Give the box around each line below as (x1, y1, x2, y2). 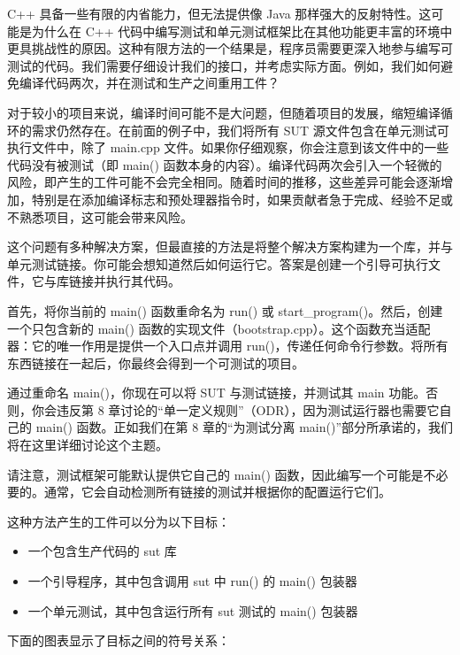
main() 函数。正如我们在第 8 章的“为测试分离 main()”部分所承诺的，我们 (35, 418, 453, 436)
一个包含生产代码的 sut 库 (27, 542, 177, 560)
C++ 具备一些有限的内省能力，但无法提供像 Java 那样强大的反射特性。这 (7, 4, 432, 22)
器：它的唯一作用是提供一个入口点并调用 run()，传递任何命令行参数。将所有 (7, 336, 448, 355)
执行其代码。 (105, 272, 180, 290)
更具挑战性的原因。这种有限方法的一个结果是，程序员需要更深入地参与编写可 (7, 39, 453, 58)
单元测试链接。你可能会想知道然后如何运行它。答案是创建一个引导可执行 (7, 254, 428, 273)
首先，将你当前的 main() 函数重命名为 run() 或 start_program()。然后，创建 (7, 301, 443, 320)
